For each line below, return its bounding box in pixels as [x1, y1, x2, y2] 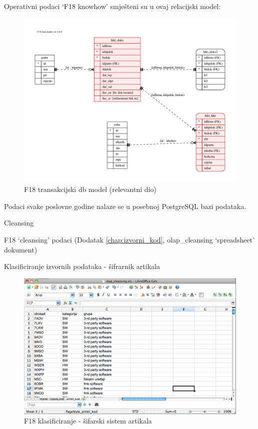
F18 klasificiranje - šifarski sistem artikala [24, 415, 152, 426]
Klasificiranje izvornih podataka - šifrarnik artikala [4, 261, 160, 271]
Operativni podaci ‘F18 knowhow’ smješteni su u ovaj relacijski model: [4, 1, 221, 11]
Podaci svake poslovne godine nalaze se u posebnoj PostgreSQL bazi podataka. [4, 200, 246, 211]
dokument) [4, 244, 37, 254]
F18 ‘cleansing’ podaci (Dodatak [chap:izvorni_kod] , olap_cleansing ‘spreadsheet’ [4, 234, 254, 244]
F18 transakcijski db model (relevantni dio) [24, 184, 156, 194]
